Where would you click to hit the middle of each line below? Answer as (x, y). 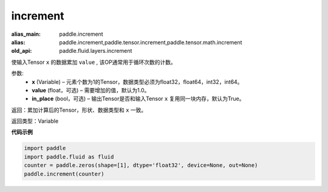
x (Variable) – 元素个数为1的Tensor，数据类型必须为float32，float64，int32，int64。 (137, 81)
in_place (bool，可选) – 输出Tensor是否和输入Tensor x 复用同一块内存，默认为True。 (138, 99)
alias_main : (26, 34)
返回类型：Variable (35, 121)
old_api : (22, 51)
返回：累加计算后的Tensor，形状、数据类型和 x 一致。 (79, 110)
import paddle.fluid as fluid (69, 157)
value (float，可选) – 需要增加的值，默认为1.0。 (91, 90)
